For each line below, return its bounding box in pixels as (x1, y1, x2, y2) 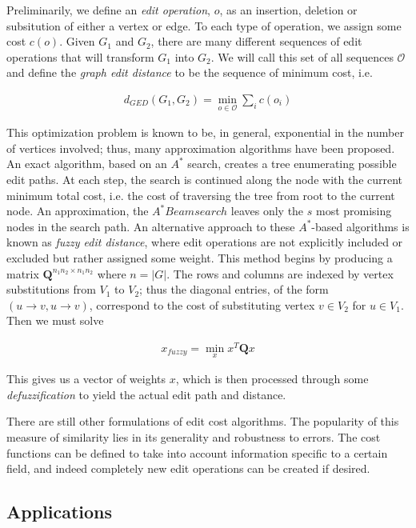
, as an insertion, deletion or (219, 2, 358, 18)
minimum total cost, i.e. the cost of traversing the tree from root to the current (6, 186, 395, 203)
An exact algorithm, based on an (6, 155, 167, 172)
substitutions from (6, 281, 96, 298)
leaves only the (230, 202, 304, 219)
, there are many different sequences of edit (150, 33, 362, 50)
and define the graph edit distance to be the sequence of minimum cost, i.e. (6, 64, 373, 81)
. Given (59, 33, 95, 50)
